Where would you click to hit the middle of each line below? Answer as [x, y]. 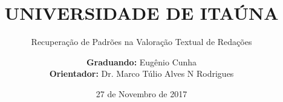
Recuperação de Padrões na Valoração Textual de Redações [141, 42]
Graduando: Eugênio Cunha [141, 61]
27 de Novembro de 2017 [141, 93]
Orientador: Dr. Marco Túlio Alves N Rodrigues [141, 73]
